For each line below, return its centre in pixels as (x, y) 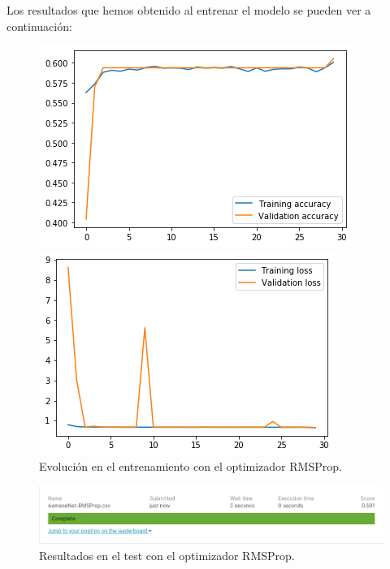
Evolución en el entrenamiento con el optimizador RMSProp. (191, 466)
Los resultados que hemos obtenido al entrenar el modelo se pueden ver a (189, 10)
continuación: (39, 26)
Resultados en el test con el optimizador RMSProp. (167, 556)
